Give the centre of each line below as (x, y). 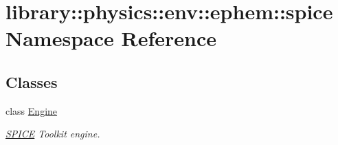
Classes (32, 81)
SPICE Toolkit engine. (53, 134)
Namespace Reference (111, 38)
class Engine (32, 110)
